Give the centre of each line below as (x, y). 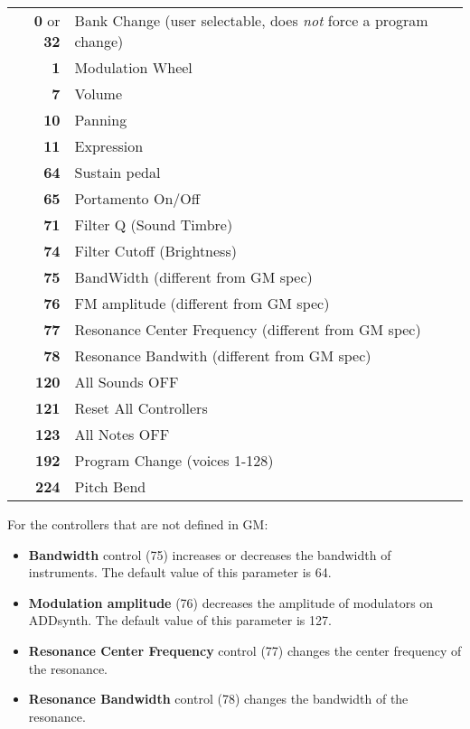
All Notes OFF (122, 434)
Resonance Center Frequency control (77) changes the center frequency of (245, 650)
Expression (109, 146)
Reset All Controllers (141, 408)
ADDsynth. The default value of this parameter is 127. (180, 620)
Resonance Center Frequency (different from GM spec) (248, 329)
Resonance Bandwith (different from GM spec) (223, 355)
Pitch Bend (110, 486)
